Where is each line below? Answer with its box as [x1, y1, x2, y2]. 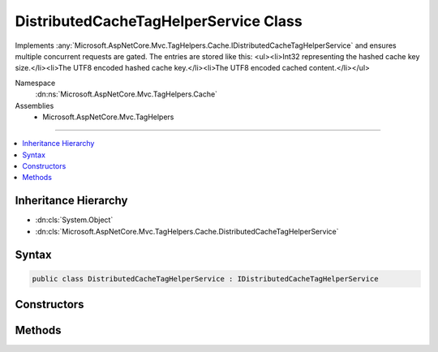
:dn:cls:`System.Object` [35, 215, 114, 225]
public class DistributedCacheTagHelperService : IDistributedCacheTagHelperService [32, 274, 379, 283]
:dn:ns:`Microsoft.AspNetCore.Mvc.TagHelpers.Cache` [35, 89, 218, 99]
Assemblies [15, 101, 54, 110]
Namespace [15, 78, 56, 88]
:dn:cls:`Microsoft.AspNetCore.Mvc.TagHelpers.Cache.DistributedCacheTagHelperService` [35, 226, 339, 236]
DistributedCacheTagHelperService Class [15, 12, 303, 30]
